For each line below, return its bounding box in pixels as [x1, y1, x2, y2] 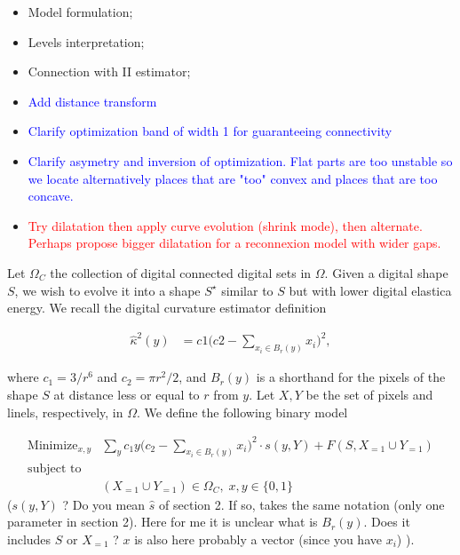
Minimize [28, 439, 78, 452]
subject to [28, 462, 82, 475]
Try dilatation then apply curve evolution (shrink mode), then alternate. [28, 216, 423, 234]
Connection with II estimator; [28, 62, 191, 81]
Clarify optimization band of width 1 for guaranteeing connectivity [28, 122, 393, 140]
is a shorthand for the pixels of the [256, 368, 446, 386]
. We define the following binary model [136, 402, 348, 421]
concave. [28, 186, 74, 205]
